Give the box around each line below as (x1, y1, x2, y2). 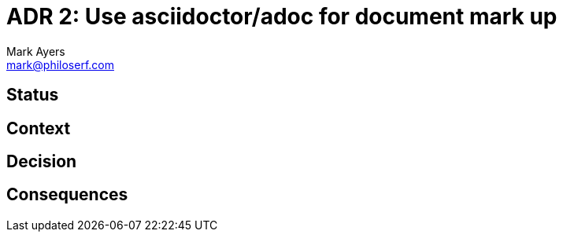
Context (6, 118, 71, 138)
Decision (6, 152, 77, 172)
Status (6, 85, 59, 105)
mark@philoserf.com (6, 57, 114, 71)
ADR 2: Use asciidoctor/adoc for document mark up (6, 3, 557, 30)
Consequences (6, 185, 128, 205)
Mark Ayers (6, 44, 65, 58)
